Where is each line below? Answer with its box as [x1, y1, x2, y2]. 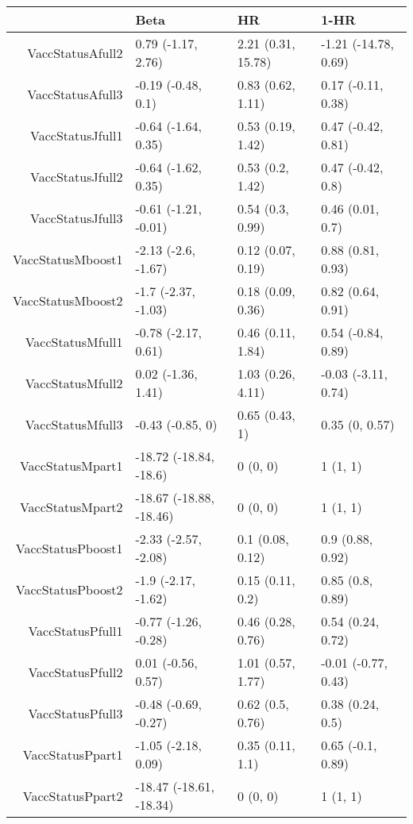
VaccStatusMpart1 [19, 456, 123, 475]
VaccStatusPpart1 [22, 745, 123, 764]
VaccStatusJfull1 [30, 125, 123, 144]
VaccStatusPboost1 [15, 538, 123, 557]
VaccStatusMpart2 [19, 497, 123, 516]
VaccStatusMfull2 [25, 373, 123, 392]
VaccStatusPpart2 [22, 786, 123, 805]
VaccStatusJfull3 [30, 208, 123, 227]
